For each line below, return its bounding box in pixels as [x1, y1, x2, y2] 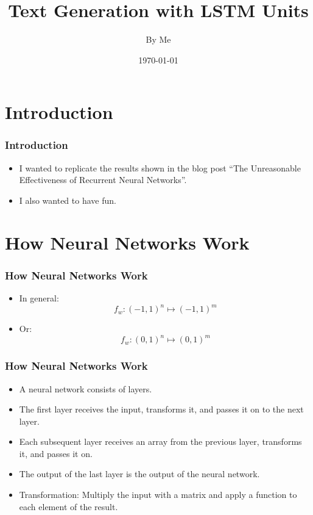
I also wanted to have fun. [19, 193, 116, 206]
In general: [19, 292, 59, 304]
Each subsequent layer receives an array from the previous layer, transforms [19, 435, 302, 448]
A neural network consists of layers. [19, 382, 152, 395]
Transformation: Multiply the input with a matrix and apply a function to [19, 488, 297, 501]
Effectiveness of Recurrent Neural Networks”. [19, 173, 187, 186]
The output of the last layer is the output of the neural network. [19, 467, 260, 480]
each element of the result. [19, 500, 118, 513]
